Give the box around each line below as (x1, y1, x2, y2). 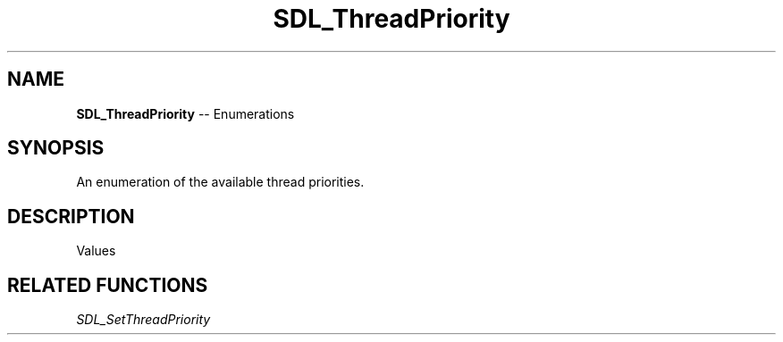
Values (76, 243, 116, 259)
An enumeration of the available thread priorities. (76, 174, 365, 190)
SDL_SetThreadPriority (76, 312, 211, 328)
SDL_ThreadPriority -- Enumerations (76, 105, 295, 121)
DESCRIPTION (7, 204, 135, 228)
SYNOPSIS (7, 137, 105, 160)
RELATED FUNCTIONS (7, 273, 208, 296)
